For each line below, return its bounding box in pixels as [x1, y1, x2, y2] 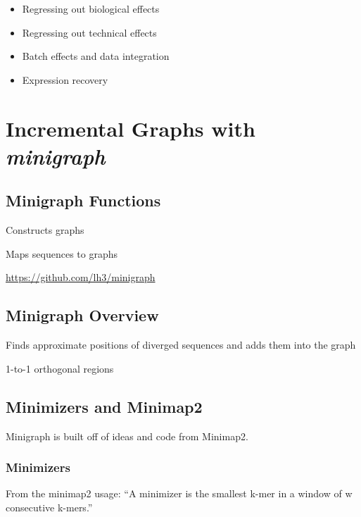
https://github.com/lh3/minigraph [6, 270, 156, 285]
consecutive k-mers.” [6, 499, 93, 514]
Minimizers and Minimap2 [6, 395, 203, 417]
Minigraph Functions [6, 189, 161, 211]
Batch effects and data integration [22, 49, 170, 63]
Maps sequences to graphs [6, 246, 118, 261]
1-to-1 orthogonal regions [6, 361, 114, 375]
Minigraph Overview [6, 304, 159, 326]
